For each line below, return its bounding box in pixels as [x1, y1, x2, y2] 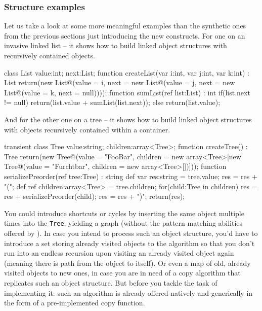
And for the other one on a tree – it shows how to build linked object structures [4, 114, 252, 124]
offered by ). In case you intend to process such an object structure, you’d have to [4, 227, 258, 238]
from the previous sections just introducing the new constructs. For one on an [4, 30, 245, 41]
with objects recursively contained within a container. [4, 124, 170, 134]
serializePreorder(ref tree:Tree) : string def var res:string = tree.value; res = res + [4, 170, 257, 181]
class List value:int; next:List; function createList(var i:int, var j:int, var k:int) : [4, 67, 249, 78]
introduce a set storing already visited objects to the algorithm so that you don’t [4, 237, 255, 248]
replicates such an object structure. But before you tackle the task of [4, 277, 217, 288]
